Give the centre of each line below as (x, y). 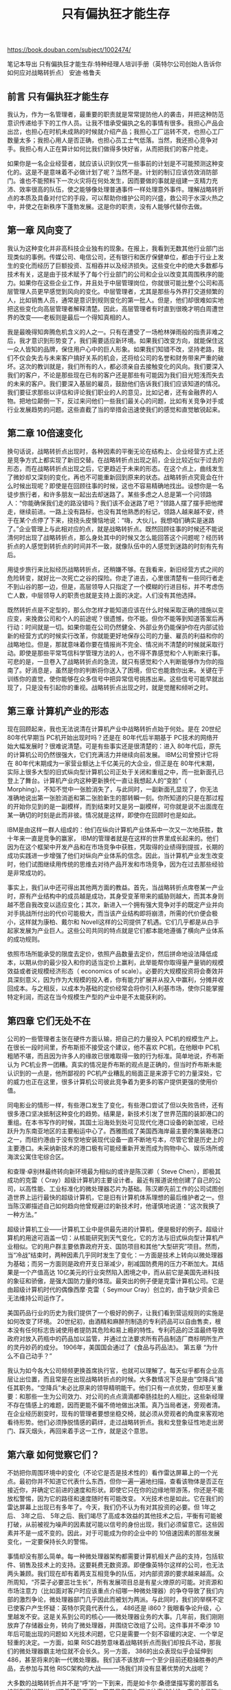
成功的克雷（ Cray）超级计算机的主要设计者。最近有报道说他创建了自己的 (111, 1180)
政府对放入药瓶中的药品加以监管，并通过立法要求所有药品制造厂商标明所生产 (115, 1339)
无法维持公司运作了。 (37, 1298)
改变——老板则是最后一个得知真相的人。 (76, 317)
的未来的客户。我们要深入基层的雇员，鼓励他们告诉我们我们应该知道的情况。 (115, 383)
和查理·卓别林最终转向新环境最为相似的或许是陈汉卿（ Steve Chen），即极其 (114, 1171)
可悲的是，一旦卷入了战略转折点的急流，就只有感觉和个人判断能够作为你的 (112, 661)
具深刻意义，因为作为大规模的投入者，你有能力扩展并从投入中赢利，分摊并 (112, 980)
